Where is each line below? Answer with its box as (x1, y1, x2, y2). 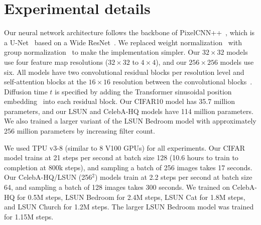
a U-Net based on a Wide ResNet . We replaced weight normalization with (4, 37, 242, 47)
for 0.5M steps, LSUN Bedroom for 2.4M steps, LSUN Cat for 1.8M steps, (17, 191, 245, 202)
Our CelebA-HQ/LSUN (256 (4, 172, 92, 182)
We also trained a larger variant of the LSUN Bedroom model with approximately (4, 116, 256, 126)
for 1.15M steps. (4, 211, 54, 221)
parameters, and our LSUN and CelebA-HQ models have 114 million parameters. (4, 105, 253, 116)
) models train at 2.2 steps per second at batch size (94, 172, 252, 182)
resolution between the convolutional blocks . (112, 76, 252, 87)
